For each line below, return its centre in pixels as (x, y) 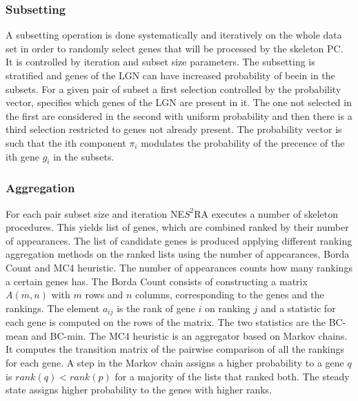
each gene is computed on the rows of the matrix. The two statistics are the (166, 322)
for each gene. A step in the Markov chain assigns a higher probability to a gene (175, 362)
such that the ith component (66, 142)
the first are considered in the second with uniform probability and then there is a (179, 115)
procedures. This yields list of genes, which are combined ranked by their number (177, 227)
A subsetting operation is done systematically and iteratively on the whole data (174, 35)
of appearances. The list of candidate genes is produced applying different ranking (179, 240)
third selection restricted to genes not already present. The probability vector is (174, 129)
